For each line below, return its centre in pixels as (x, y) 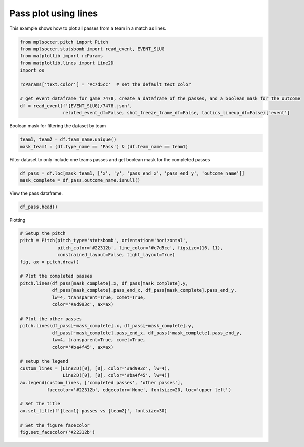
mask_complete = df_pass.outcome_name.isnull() (80, 180)
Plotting (17, 220)
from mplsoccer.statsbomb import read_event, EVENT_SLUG (92, 49)
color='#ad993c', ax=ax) (83, 304)
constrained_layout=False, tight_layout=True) (116, 255)
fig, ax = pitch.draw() (50, 262)
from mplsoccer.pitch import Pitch (64, 42)
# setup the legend (44, 361)
